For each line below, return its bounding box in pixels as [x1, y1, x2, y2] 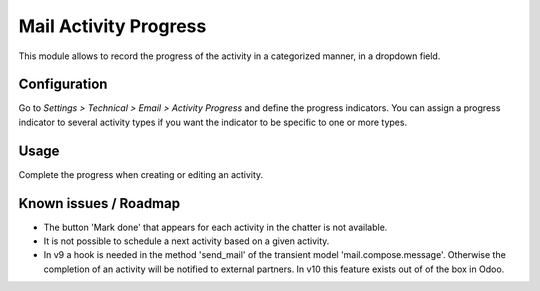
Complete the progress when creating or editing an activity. [18, 168, 264, 180]
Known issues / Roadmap [18, 195, 180, 212]
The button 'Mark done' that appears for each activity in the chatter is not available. [43, 221, 388, 233]
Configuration [18, 76, 108, 93]
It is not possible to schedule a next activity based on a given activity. [43, 235, 330, 247]
